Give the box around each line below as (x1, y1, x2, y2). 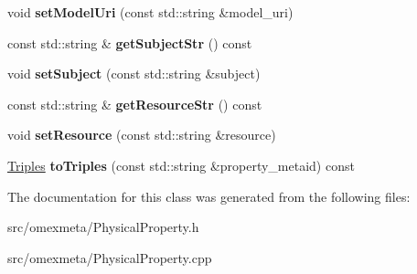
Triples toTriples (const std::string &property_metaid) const (7, 155, 355, 174)
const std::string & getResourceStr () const (7, 94, 262, 113)
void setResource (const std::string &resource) (7, 125, 276, 144)
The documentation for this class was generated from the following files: (7, 186, 411, 205)
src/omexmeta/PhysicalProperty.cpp (7, 248, 212, 267)
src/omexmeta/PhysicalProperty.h (7, 217, 199, 237)
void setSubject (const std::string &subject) (7, 64, 261, 83)
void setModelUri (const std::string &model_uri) (7, 3, 294, 21)
